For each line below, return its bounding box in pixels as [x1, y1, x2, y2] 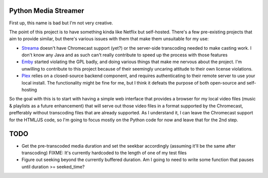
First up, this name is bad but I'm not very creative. [9, 20, 114, 26]
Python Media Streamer [9, 6, 84, 15]
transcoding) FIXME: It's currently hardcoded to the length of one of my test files [21, 150, 187, 156]
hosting [21, 87, 37, 93]
